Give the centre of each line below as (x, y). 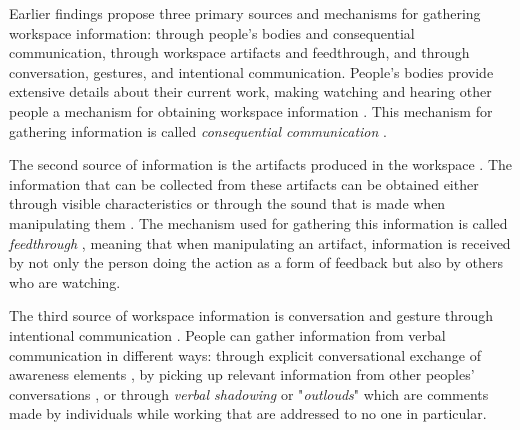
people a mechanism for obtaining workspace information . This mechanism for (251, 110)
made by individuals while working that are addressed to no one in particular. (248, 413)
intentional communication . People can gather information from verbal (227, 334)
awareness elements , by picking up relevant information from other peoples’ (242, 374)
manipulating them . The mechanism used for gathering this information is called (258, 222)
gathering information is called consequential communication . (198, 130)
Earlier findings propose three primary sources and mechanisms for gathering (245, 13)
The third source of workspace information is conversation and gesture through (251, 315)
